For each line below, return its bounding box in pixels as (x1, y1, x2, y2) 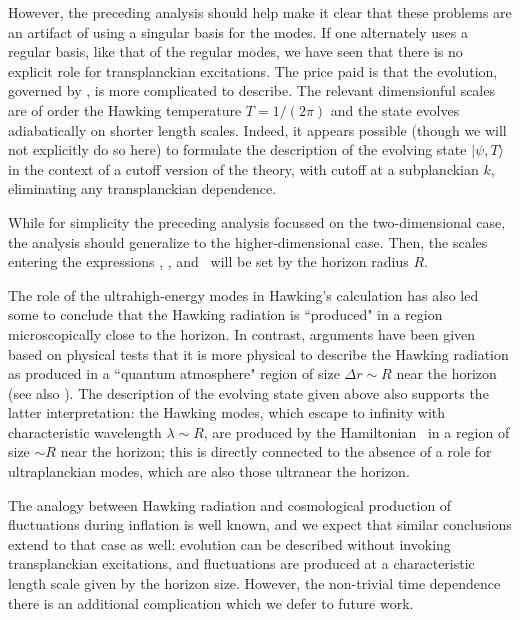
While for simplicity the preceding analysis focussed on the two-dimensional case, (8, 211, 506, 232)
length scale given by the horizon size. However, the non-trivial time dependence (8, 573, 501, 594)
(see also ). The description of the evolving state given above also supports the (8, 382, 489, 403)
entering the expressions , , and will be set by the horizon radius (8, 251, 409, 272)
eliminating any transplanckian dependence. (8, 178, 277, 199)
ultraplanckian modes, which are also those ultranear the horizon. (8, 461, 410, 482)
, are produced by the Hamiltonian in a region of (203, 421, 510, 442)
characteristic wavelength (8, 421, 162, 442)
